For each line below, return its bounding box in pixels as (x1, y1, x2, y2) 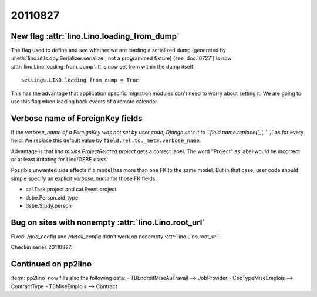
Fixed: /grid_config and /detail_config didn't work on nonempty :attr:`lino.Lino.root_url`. (11, 232, 221, 240)
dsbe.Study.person (25, 203, 72, 210)
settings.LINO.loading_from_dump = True (21, 77, 139, 83)
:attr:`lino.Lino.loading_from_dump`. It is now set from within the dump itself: (11, 63, 195, 70)
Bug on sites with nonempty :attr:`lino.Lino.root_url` (11, 217, 205, 227)
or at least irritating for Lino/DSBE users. (11, 156, 109, 163)
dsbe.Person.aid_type (25, 194, 79, 201)
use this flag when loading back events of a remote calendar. (11, 98, 158, 105)
